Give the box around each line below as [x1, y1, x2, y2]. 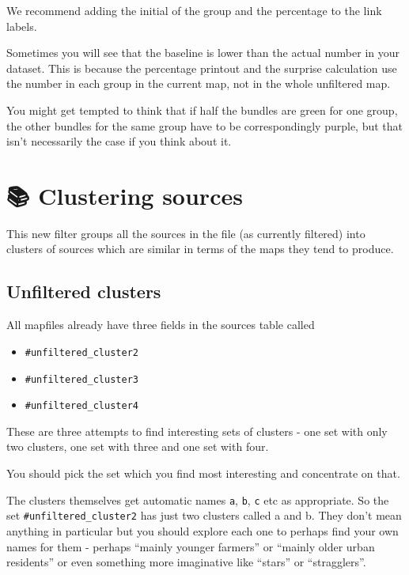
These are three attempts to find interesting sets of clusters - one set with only [6, 422, 388, 439]
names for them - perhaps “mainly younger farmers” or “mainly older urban [6, 538, 375, 554]
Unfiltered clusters [6, 279, 161, 304]
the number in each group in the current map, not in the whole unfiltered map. [6, 75, 391, 92]
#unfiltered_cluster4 [25, 400, 138, 412]
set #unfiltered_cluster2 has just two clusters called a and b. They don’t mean [6, 507, 402, 524]
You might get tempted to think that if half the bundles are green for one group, [6, 101, 398, 118]
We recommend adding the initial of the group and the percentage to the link [6, 2, 382, 18]
